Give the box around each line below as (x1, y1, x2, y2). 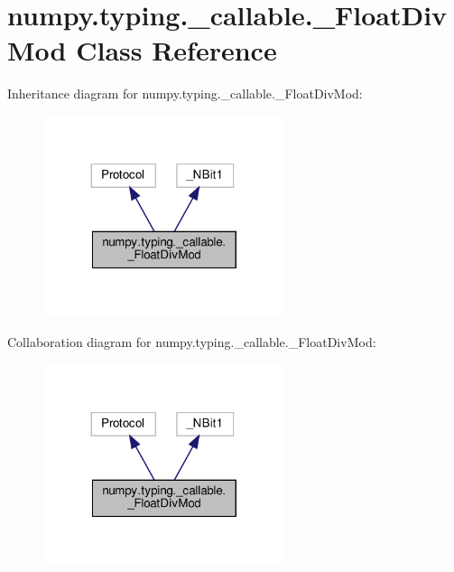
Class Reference (76, 32, 277, 69)
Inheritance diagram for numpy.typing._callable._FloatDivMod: (7, 84, 363, 103)
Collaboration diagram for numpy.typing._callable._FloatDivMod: (7, 333, 376, 352)
